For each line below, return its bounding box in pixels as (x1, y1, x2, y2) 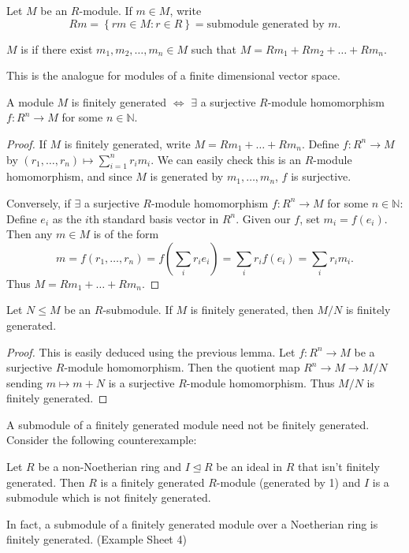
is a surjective (108, 374, 175, 390)
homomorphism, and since (6, 168, 132, 185)
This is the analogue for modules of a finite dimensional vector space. (6, 67, 340, 84)
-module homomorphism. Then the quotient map (64, 359, 300, 376)
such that (191, 40, 237, 57)
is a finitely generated (100, 473, 205, 490)
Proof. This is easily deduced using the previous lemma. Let (6, 343, 296, 360)
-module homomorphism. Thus (186, 374, 335, 390)
